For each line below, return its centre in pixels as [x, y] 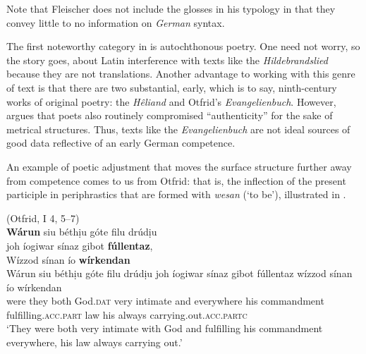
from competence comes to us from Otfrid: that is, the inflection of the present [176, 180]
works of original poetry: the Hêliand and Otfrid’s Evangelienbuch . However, [171, 101]
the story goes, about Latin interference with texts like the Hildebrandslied [167, 60]
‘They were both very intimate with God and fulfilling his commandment [165, 328]
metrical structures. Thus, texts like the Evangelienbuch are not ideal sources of [178, 129]
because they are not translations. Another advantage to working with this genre [181, 74]
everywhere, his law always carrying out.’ [94, 342]
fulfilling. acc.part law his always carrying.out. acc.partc [127, 314]
